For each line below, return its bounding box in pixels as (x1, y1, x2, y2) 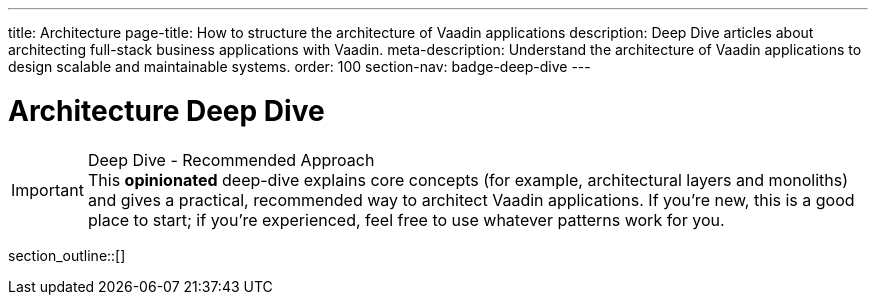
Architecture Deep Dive (8, 93, 325, 128)
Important (11, 179, 84, 200)
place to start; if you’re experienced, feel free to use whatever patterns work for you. (87, 209, 725, 230)
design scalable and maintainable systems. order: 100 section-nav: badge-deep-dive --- (8, 58, 591, 75)
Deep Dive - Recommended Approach (87, 149, 375, 170)
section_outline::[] (8, 246, 126, 264)
